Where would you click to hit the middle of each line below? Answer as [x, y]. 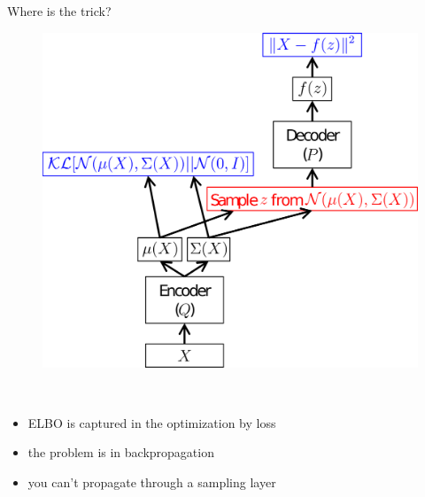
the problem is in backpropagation [121, 452]
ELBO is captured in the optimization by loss [152, 422]
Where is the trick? [59, 11]
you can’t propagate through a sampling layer [152, 481]
